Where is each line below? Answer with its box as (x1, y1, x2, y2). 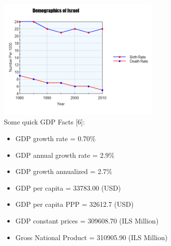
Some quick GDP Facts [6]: (4, 117, 85, 127)
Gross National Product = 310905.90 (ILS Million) (15, 232, 168, 242)
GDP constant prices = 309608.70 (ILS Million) (15, 215, 159, 225)
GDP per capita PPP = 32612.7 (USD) (15, 199, 134, 209)
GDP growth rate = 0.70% (15, 133, 96, 143)
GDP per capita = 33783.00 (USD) (15, 182, 121, 193)
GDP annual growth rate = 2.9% (15, 149, 115, 160)
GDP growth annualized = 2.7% (15, 166, 112, 176)
